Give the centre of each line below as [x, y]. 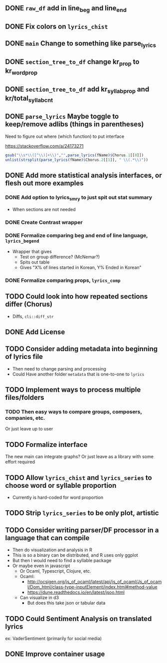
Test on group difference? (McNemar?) [60, 257]
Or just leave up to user [29, 429]
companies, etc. [25, 418]
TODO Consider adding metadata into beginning [82, 349]
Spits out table [35, 262]
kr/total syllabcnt [29, 99]
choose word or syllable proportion [61, 486]
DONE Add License [35, 332]
